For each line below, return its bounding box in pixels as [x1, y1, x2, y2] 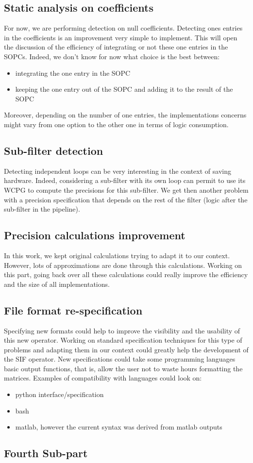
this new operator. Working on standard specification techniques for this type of [4, 335, 242, 345]
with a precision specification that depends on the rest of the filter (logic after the [4, 194, 248, 204]
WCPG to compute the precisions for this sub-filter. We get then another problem [4, 184, 249, 195]
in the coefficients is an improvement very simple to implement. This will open [4, 32, 237, 42]
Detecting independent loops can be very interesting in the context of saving [4, 165, 231, 176]
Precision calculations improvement [4, 228, 186, 243]
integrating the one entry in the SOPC [15, 67, 131, 78]
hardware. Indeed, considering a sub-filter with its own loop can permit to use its [4, 175, 246, 185]
